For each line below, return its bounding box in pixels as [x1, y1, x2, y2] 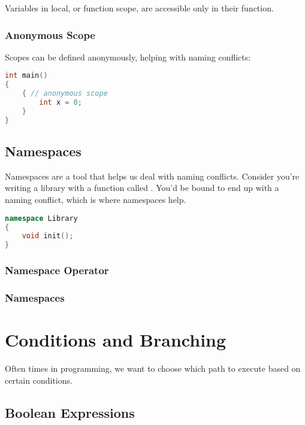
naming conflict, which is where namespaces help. [5, 193, 186, 206]
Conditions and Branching [5, 327, 227, 352]
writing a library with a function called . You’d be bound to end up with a [5, 181, 279, 194]
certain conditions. [5, 374, 73, 386]
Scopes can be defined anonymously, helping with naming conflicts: [5, 50, 251, 63]
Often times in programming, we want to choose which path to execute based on [5, 362, 301, 374]
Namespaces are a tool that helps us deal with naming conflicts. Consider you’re [5, 169, 300, 182]
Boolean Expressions [5, 403, 135, 421]
